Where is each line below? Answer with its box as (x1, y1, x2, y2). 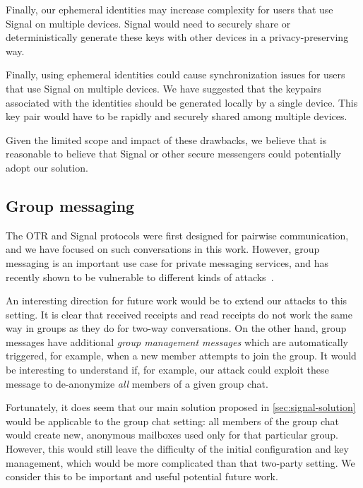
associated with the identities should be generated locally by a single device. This (6, 95, 358, 109)
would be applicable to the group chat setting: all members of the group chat (6, 413, 339, 428)
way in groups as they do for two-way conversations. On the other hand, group (6, 321, 347, 335)
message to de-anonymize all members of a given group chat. (6, 376, 268, 391)
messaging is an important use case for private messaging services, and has (6, 255, 329, 270)
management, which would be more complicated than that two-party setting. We (6, 455, 355, 470)
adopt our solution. (6, 160, 88, 174)
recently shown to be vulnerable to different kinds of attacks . (6, 269, 274, 284)
